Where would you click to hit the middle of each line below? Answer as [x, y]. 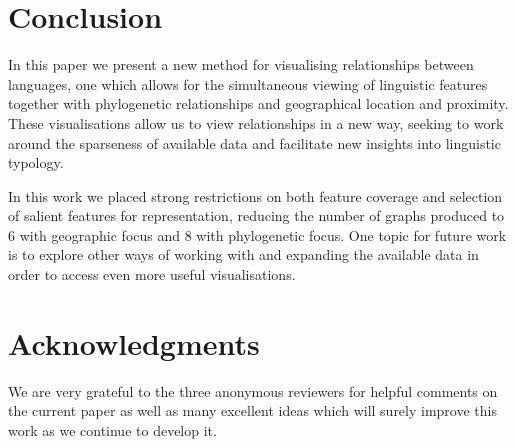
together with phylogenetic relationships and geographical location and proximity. [258, 103]
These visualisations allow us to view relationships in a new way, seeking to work [256, 122]
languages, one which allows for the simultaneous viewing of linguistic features [248, 83]
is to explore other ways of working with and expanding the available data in [243, 254]
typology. [36, 162]
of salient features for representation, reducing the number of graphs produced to [256, 215]
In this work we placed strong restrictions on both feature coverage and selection [255, 195]
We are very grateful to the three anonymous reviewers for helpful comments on [253, 390]
